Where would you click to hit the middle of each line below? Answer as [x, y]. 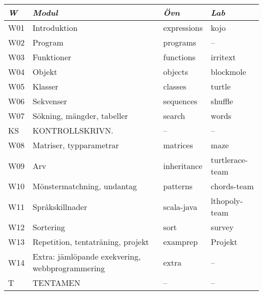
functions [179, 57]
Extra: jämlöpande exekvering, [87, 256]
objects [176, 72]
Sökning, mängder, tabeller [80, 116]
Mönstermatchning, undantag [85, 186]
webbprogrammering [69, 268]
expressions [183, 28]
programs [180, 42]
